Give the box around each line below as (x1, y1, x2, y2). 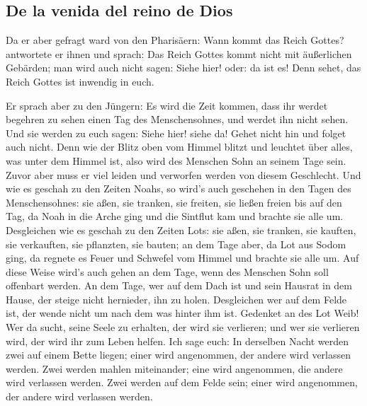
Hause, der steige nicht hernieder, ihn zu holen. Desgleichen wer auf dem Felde (6, 291, 347, 306)
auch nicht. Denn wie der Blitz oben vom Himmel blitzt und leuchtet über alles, (6, 139, 353, 154)
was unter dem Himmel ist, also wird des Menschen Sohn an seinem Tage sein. (6, 153, 346, 168)
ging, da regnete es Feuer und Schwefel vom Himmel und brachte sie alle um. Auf (6, 250, 359, 265)
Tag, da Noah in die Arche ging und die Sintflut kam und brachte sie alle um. (6, 209, 344, 224)
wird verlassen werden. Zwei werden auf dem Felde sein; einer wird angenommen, (6, 375, 358, 390)
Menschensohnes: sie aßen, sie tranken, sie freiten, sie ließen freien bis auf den (6, 195, 342, 209)
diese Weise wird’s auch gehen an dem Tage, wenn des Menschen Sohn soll (6, 264, 329, 279)
